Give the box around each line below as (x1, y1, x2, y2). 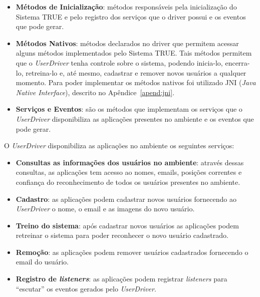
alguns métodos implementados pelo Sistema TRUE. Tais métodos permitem (16, 48, 252, 58)
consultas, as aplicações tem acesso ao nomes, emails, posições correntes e (16, 167, 242, 177)
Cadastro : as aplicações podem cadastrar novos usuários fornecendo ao (16, 193, 236, 204)
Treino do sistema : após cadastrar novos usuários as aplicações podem (16, 220, 239, 230)
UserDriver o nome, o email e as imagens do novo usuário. (16, 203, 195, 214)
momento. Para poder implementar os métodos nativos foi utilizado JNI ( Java (16, 77, 256, 88)
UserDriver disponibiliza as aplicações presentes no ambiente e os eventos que (16, 113, 254, 124)
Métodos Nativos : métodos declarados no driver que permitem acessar (16, 38, 239, 48)
